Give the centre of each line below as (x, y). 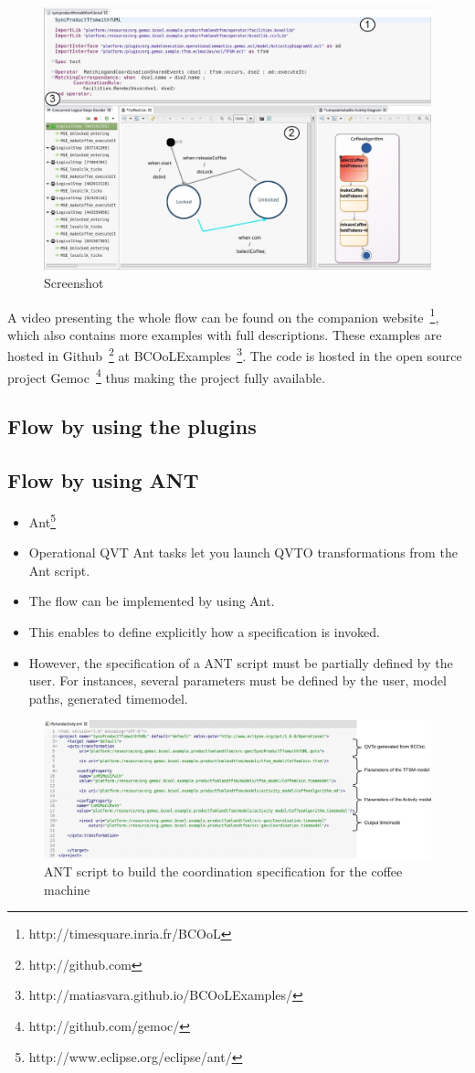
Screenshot (74, 282)
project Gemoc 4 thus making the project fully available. (166, 376)
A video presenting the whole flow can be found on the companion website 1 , (223, 315)
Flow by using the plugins (132, 426)
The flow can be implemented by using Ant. (152, 601)
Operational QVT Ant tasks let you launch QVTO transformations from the (243, 552)
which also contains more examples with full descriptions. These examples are (225, 334)
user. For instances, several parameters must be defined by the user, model (237, 680)
